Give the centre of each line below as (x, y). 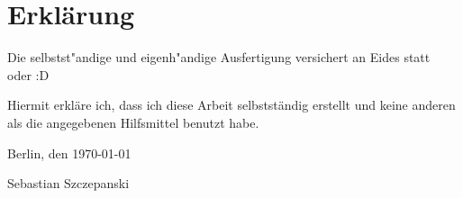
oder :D (28, 74)
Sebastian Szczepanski (68, 183)
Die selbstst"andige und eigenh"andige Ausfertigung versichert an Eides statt (219, 57)
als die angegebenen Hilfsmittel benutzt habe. (133, 122)
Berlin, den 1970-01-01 (69, 153)
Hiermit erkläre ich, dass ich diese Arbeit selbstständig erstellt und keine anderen (231, 105)
